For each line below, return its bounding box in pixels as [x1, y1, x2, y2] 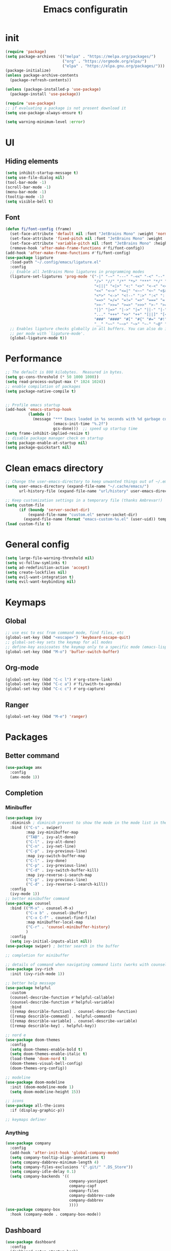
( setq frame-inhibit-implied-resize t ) [5, 431, 90, 436]
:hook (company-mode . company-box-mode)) [10, 1212, 101, 1217]
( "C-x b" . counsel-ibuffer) [25, 910, 88, 915]
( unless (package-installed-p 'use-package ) [5, 87, 101, 92]
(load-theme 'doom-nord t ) [10, 1056, 67, 1062]
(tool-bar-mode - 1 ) [5, 180, 47, 185]
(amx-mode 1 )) [10, 774, 40, 780]
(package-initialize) [5, 68, 51, 73]
